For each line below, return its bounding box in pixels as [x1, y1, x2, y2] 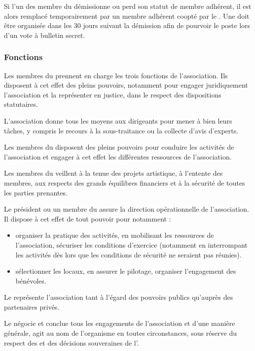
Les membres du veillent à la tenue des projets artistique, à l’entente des [4, 168, 223, 178]
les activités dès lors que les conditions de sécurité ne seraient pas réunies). [15, 249, 242, 259]
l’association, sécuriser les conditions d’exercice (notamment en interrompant [15, 239, 248, 250]
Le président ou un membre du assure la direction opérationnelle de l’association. [4, 204, 249, 214]
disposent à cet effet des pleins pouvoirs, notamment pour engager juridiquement [4, 80, 248, 90]
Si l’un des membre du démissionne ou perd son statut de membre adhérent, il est [4, 1, 252, 11]
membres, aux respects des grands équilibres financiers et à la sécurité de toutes [4, 177, 245, 188]
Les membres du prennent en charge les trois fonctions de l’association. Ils [4, 70, 228, 80]
